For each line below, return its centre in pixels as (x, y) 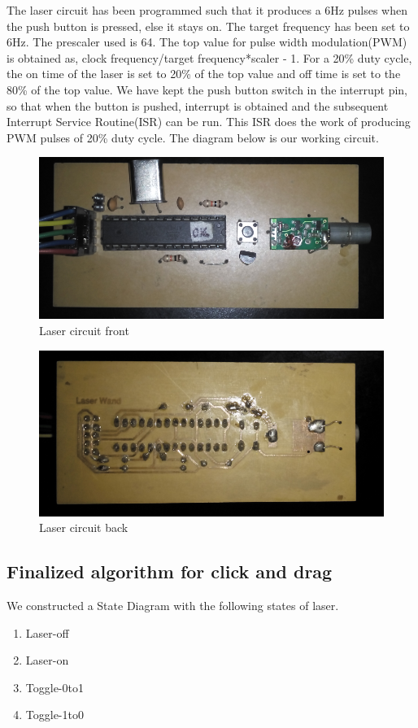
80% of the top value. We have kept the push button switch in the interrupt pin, (207, 89)
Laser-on (47, 660)
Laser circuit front (84, 330)
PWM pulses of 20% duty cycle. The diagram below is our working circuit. (193, 137)
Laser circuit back (84, 527)
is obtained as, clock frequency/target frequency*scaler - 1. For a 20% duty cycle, (209, 57)
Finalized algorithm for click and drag (170, 571)
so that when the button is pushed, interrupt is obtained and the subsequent (198, 105)
